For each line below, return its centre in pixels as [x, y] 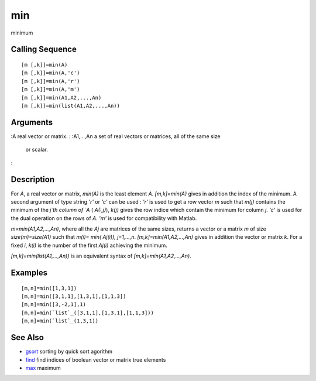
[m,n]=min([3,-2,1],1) [54, 305]
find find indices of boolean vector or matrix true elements [96, 359]
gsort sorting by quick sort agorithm [69, 352]
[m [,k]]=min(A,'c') [51, 73]
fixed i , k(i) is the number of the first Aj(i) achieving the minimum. [89, 245]
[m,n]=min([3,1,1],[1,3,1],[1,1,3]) [74, 296]
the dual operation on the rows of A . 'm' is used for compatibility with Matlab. [104, 218]
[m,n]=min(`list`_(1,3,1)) [60, 321]
